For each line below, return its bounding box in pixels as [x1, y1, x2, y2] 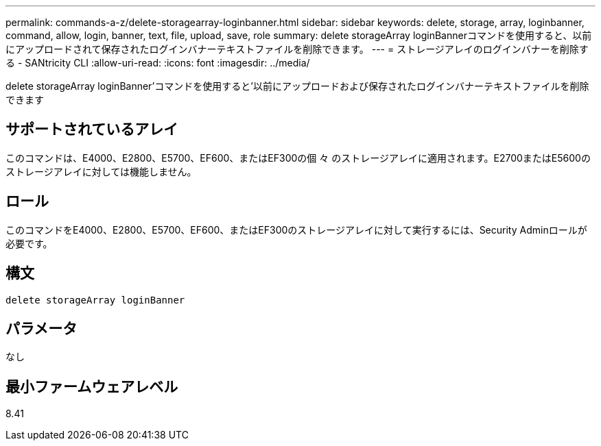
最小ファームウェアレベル [5, 377, 178, 395]
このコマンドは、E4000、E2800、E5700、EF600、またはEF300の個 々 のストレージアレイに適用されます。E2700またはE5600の [5, 151, 591, 164]
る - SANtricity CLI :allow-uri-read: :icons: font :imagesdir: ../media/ [5, 57, 310, 69]
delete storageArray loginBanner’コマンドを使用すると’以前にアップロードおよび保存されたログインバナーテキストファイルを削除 [5, 80, 589, 92]
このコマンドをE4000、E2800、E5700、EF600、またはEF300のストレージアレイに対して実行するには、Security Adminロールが [5, 223, 587, 236]
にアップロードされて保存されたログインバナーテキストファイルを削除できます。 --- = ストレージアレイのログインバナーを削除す [5, 43, 589, 55]
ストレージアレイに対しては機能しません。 [5, 165, 197, 177]
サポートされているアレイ [5, 121, 178, 138]
